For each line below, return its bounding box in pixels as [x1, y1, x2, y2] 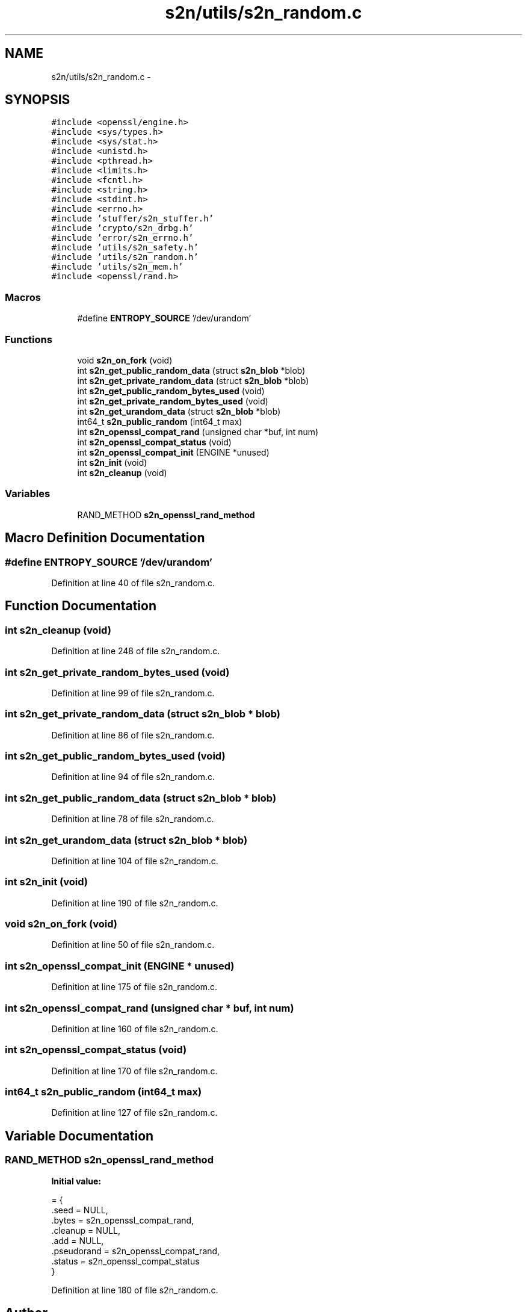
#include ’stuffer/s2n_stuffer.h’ [51, 214, 214, 224]
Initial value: [51, 1175, 101, 1186]
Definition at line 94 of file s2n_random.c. [51, 772, 215, 782]
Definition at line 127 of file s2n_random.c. [51, 1107, 218, 1118]
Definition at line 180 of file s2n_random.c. [51, 1284, 218, 1295]
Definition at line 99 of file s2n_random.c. [51, 687, 215, 698]
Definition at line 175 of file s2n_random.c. [51, 982, 218, 992]
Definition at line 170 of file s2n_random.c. [51, 1065, 218, 1076]
